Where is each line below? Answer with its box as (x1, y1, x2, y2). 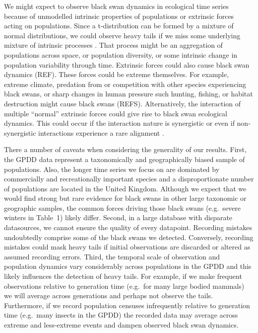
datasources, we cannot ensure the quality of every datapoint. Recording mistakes (4, 222, 253, 233)
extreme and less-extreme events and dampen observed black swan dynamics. (4, 320, 239, 330)
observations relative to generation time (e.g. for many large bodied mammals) (4, 280, 245, 291)
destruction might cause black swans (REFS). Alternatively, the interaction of (4, 98, 241, 108)
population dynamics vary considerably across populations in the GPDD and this (4, 261, 252, 271)
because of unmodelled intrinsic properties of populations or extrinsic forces (4, 10, 234, 21)
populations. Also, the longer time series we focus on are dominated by (4, 164, 220, 174)
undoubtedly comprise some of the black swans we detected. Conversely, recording (4, 232, 254, 242)
